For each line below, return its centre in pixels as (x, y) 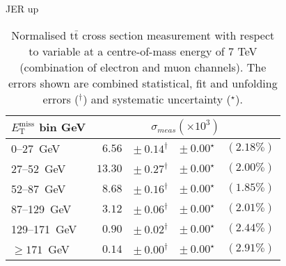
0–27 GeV (36, 148)
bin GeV (63, 127)
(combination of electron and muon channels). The (143, 67)
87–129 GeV (41, 208)
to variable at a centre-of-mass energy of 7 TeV (143, 51)
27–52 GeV (39, 168)
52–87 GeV (39, 188)
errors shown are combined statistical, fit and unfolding (143, 83)
